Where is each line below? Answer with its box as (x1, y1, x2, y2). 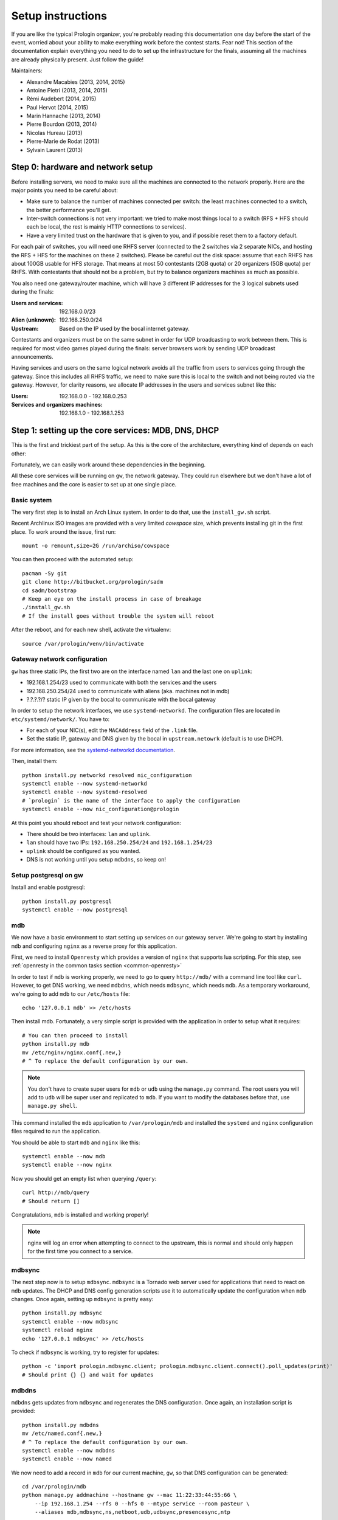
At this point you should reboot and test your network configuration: (11, 819, 182, 826)
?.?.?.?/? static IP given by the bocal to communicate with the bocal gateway (26, 696, 216, 703)
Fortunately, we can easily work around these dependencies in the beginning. (11, 461, 206, 468)
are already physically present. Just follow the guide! (11, 55, 144, 63)
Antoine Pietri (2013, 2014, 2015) (26, 86, 108, 94)
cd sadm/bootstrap (22, 587, 77, 594)
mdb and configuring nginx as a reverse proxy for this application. (11, 942, 178, 950)
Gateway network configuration (11, 655, 108, 663)
